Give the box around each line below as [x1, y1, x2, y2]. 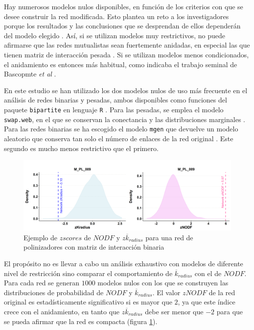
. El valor [152, 287, 181, 297]
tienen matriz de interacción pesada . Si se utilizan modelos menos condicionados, [4, 49, 249, 59]
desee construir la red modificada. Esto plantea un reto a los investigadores [4, 11, 229, 21]
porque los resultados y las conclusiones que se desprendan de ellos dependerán [4, 21, 241, 31]
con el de [194, 268, 222, 278]
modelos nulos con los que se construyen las [97, 278, 229, 288]
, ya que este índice [178, 297, 235, 307]
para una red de [145, 232, 193, 242]
